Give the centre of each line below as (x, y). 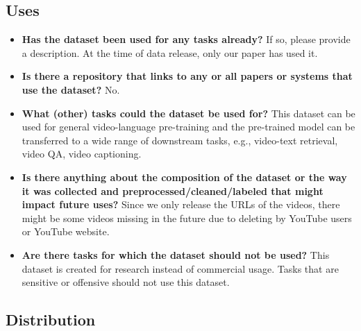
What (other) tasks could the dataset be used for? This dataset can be (188, 113)
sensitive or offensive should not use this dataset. (126, 282)
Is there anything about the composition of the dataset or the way (184, 177)
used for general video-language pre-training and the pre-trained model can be (188, 127)
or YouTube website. (66, 231)
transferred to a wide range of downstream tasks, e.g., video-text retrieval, (180, 140)
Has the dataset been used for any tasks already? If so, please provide (186, 39)
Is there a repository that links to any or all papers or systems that (187, 76)
